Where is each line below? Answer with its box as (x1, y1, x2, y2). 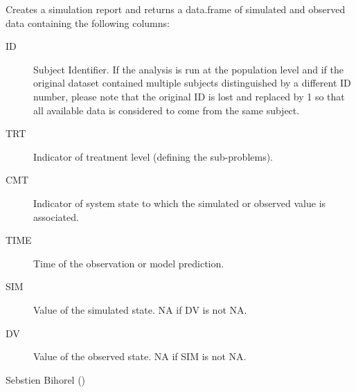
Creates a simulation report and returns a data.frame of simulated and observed (6, 2, 346, 16)
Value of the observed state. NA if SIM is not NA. (33, 349, 247, 364)
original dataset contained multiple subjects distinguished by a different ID (33, 75, 351, 90)
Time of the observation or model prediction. (33, 256, 224, 270)
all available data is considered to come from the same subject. (33, 103, 300, 117)
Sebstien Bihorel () (6, 372, 86, 386)
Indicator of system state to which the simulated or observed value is (33, 195, 326, 210)
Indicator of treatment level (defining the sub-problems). (33, 149, 274, 163)
